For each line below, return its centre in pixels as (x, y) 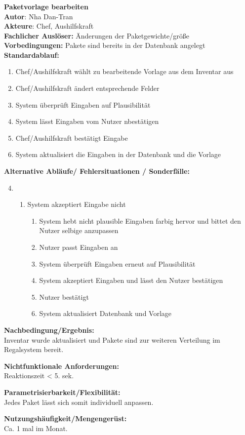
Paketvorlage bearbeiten (46, 6)
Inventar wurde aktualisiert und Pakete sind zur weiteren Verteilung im (112, 339)
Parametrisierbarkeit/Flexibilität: (62, 392)
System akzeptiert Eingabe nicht (77, 204)
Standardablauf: (32, 55)
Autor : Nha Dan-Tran (39, 16)
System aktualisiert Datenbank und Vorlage (105, 313)
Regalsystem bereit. (34, 349)
